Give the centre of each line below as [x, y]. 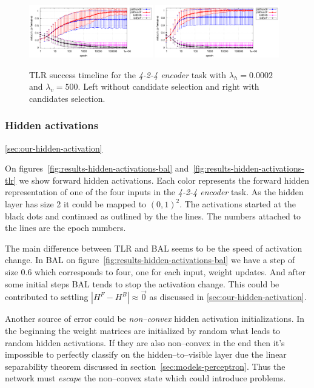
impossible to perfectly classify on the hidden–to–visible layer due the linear [146, 354]
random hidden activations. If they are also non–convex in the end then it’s [145, 342]
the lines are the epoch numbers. [65, 228]
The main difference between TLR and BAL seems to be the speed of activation [154, 248]
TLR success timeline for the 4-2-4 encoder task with [128, 74]
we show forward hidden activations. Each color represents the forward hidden [164, 180]
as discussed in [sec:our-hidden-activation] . [228, 297]
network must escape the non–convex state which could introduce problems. [145, 378]
